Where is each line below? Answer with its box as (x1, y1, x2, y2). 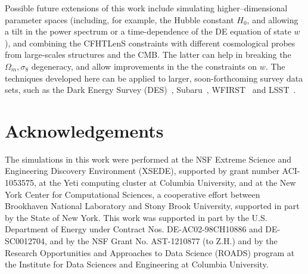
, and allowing (247, 13, 298, 26)
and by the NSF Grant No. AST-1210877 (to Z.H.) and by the (49, 235, 278, 247)
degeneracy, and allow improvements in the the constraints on (31, 60, 257, 72)
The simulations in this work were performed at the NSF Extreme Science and (5, 152, 292, 165)
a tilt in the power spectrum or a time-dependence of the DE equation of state (5, 25, 291, 38)
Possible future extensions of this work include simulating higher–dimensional (5, 2, 288, 14)
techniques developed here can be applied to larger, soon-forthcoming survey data (5, 71, 303, 84)
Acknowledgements (5, 118, 164, 142)
